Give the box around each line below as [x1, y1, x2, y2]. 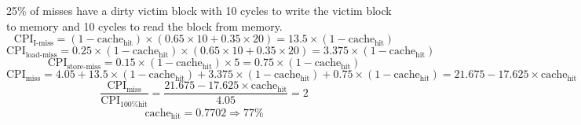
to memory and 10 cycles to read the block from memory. [6, 17, 283, 34]
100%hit [120, 100, 148, 108]
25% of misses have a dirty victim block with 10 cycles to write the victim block [6, 2, 392, 18]
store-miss [67, 62, 101, 71]
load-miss [25, 50, 57, 59]
